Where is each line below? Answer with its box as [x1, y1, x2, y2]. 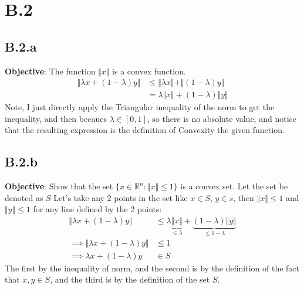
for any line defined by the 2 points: [33, 203, 162, 215]
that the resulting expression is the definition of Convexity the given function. [5, 124, 285, 136]
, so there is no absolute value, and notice [147, 112, 296, 124]
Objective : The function [5, 64, 96, 77]
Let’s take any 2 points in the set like [53, 191, 188, 203]
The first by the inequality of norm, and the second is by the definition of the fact [5, 261, 299, 274]
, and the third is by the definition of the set [50, 273, 210, 285]
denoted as [5, 191, 43, 203]
